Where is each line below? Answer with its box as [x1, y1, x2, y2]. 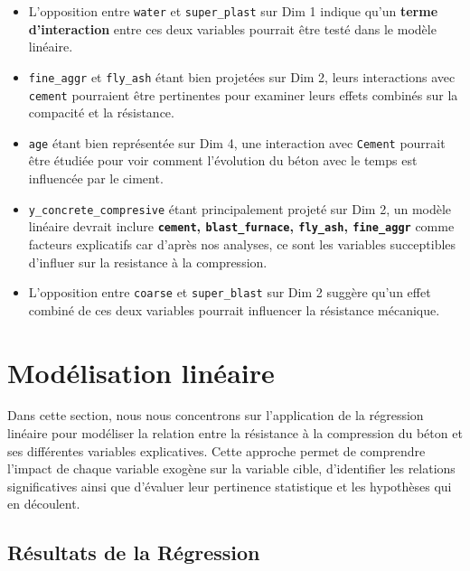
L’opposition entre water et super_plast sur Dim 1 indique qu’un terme [28, 2, 438, 20]
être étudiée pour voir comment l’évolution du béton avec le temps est [28, 151, 418, 170]
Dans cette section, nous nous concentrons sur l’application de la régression [7, 406, 424, 425]
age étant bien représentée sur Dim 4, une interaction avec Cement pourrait [28, 133, 446, 152]
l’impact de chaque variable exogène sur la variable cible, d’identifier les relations [7, 459, 456, 478]
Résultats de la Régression [7, 538, 260, 566]
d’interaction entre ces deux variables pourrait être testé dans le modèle [28, 19, 437, 38]
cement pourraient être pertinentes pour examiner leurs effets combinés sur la [28, 85, 458, 104]
